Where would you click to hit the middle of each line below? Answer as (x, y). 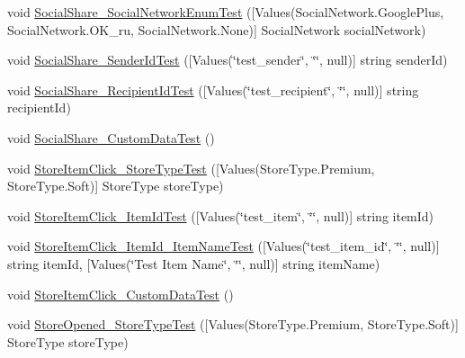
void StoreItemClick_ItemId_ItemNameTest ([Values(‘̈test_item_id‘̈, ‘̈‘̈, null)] (224, 246)
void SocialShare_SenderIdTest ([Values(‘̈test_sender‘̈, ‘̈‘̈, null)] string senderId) (228, 60)
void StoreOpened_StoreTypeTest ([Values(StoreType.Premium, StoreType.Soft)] (233, 324)
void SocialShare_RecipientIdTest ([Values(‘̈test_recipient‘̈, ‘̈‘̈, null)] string (213, 89)
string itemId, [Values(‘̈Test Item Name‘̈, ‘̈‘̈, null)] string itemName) (194, 263)
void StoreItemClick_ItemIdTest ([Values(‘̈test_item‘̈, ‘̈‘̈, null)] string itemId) (221, 215)
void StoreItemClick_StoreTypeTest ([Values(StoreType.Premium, (191, 168)
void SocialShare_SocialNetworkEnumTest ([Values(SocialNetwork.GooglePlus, (226, 12)
